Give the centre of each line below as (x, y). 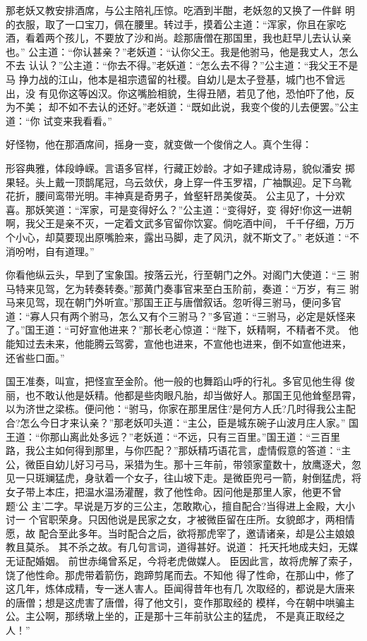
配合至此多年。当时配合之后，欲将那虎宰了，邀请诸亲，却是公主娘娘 (197, 533)
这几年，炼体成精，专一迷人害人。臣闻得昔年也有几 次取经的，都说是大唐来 (180, 588)
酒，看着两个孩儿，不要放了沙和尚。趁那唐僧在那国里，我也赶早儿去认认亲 (179, 38)
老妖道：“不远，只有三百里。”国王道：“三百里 (237, 436)
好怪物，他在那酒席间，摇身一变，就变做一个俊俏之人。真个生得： (159, 144)
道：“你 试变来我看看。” (59, 120)
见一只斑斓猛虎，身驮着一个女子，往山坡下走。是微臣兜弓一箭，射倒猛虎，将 (183, 478)
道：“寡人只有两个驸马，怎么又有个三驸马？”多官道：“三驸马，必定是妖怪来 (181, 316)
